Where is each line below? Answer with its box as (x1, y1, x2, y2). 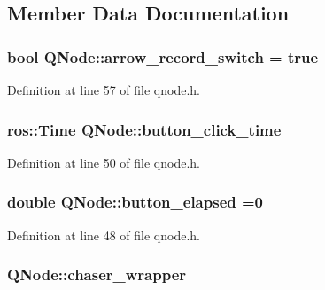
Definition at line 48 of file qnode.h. (7, 225, 201, 244)
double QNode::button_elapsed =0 (7, 191, 264, 213)
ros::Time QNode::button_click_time (7, 118, 282, 140)
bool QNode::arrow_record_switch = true (7, 45, 319, 67)
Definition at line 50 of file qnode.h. (7, 153, 201, 171)
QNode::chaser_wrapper (7, 263, 187, 286)
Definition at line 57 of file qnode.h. (7, 81, 201, 98)
